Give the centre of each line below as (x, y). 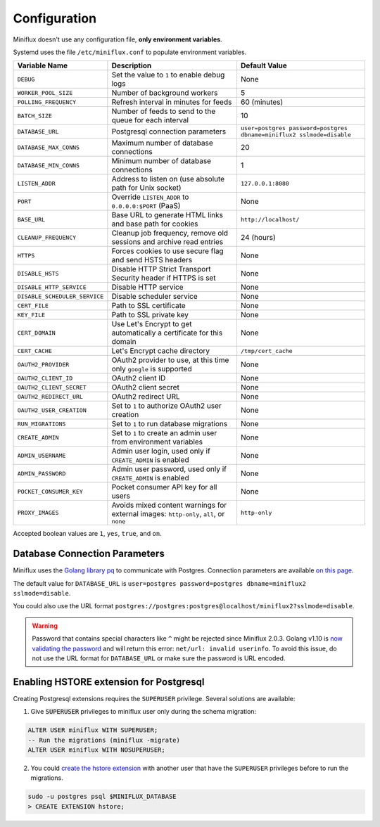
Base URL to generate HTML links (167, 215)
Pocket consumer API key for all (164, 487)
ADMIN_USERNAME (42, 455)
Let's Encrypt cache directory (161, 351)
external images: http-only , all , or (168, 514)
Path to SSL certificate (148, 306)
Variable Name (43, 65)
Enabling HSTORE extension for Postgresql (109, 682)
